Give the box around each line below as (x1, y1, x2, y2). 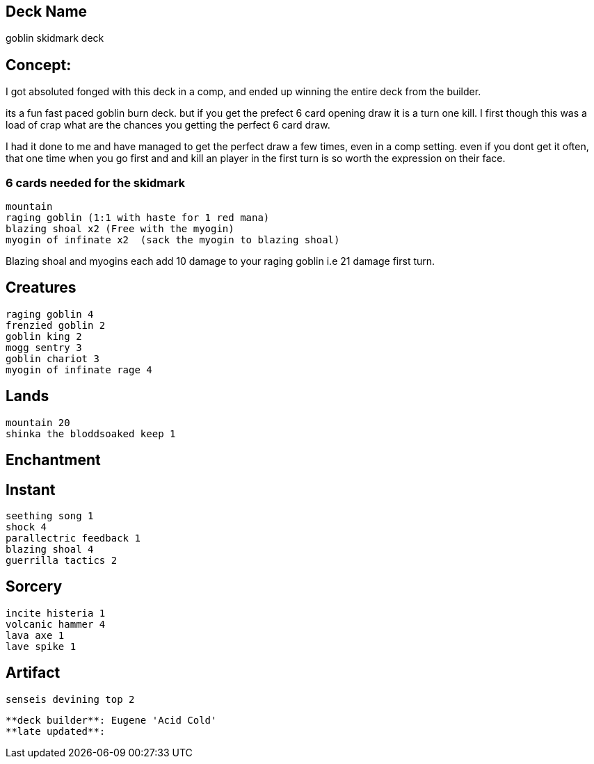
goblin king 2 (6, 330, 82, 342)
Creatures (6, 279, 77, 297)
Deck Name (6, 3, 88, 20)
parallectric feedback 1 (6, 532, 141, 544)
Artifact (6, 664, 61, 682)
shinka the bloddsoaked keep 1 (6, 428, 176, 439)
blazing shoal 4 (6, 543, 94, 555)
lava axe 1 (6, 629, 65, 641)
